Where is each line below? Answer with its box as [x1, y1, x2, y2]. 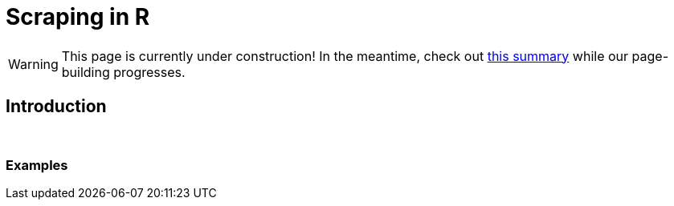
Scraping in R [6, 3, 150, 30]
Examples [6, 156, 68, 173]
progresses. [113, 63, 186, 80]
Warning [8, 55, 59, 72]
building [61, 63, 110, 80]
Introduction [6, 96, 107, 117]
